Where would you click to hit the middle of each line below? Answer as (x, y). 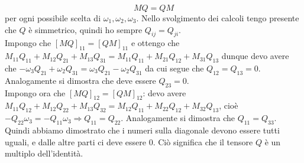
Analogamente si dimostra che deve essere (80, 80)
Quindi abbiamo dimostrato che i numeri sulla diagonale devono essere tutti (142, 130)
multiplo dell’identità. (44, 153)
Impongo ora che (35, 92)
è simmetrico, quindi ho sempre (85, 29)
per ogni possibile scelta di (53, 18)
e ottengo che (155, 43)
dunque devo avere (255, 56)
